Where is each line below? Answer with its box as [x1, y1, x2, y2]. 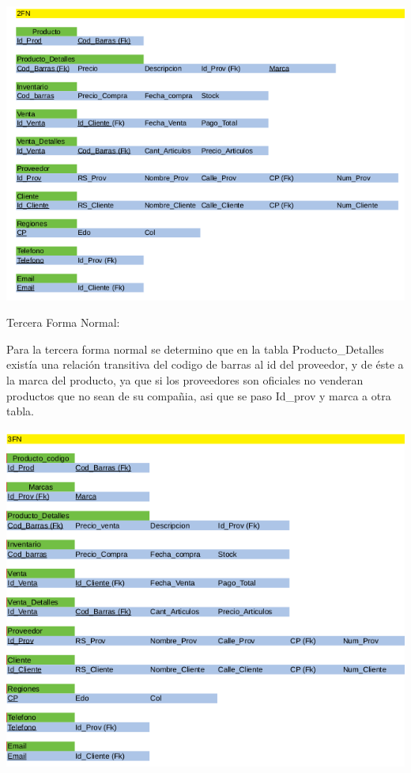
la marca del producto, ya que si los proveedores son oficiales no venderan [6, 372, 364, 388]
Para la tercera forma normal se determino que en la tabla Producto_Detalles [6, 340, 384, 357]
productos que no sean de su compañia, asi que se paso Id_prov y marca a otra [6, 387, 391, 404]
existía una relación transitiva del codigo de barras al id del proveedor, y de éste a [6, 356, 404, 373]
